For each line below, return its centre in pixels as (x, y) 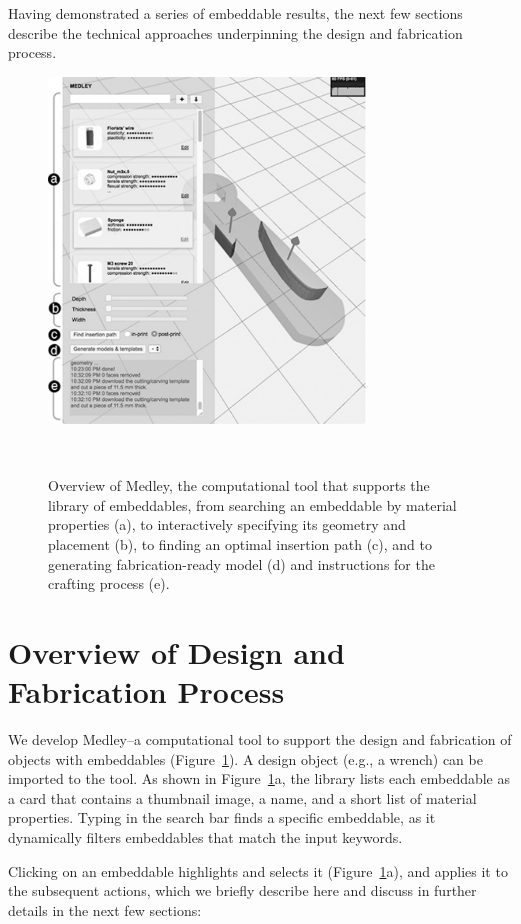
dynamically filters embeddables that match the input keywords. (205, 837)
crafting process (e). (109, 583)
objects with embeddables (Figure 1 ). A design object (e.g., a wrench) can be (245, 758)
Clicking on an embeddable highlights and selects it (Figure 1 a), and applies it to (258, 870)
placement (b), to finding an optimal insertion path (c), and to (240, 544)
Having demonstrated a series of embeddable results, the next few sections (235, 13)
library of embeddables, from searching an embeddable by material (252, 504)
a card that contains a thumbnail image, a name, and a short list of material (242, 797)
